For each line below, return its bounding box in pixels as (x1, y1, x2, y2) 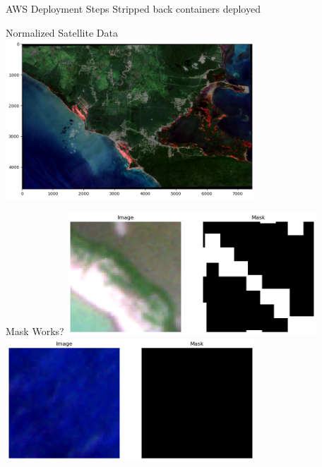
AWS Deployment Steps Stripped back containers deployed (6, 1, 261, 16)
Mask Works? (6, 323, 64, 338)
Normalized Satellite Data (6, 25, 118, 40)
